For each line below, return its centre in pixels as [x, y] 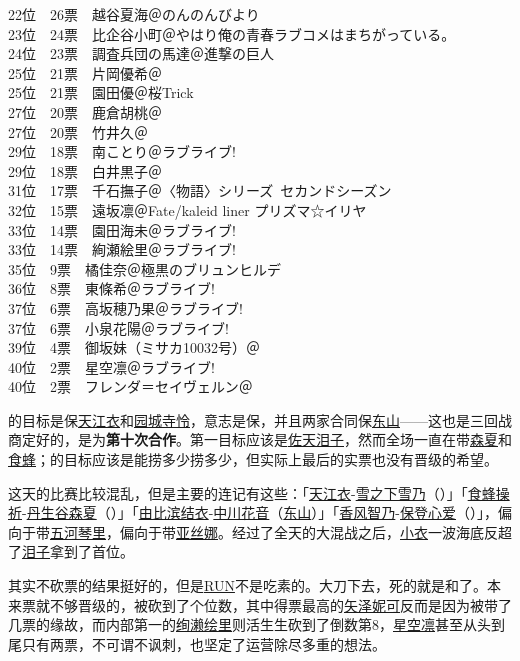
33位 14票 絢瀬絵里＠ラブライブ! [122, 249]
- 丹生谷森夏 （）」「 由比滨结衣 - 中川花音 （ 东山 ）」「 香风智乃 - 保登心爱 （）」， [260, 512]
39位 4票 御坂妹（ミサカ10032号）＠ [134, 347]
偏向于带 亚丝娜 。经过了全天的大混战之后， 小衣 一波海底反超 [315, 531]
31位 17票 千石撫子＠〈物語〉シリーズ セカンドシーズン [200, 190]
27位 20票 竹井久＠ [78, 131]
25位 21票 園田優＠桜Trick [101, 92]
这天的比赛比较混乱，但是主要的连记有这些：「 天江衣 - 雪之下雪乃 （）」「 [238, 492]
